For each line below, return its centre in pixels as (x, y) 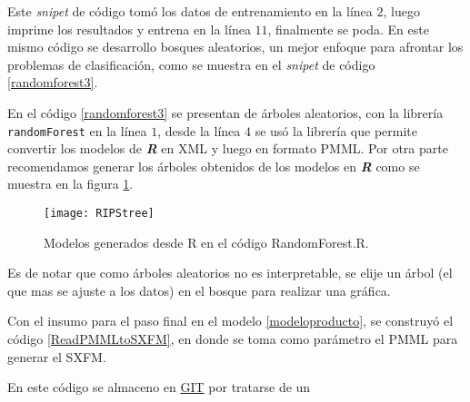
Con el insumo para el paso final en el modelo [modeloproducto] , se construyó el (230, 321)
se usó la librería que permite (336, 130)
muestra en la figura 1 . (70, 184)
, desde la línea (199, 130)
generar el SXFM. (57, 356)
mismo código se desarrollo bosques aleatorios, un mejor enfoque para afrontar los (235, 47)
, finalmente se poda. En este (348, 29)
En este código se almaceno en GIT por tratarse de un (159, 387)
